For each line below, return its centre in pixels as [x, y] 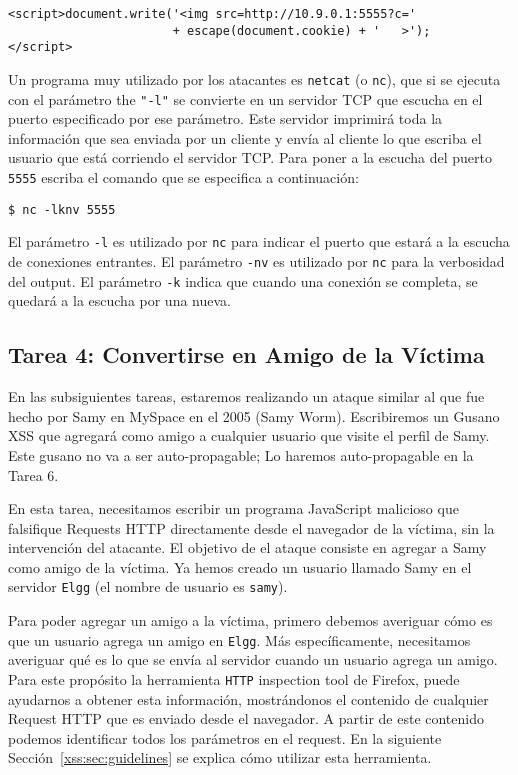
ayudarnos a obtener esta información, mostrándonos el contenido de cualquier [248, 698]
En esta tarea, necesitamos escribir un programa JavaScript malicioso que [233, 508]
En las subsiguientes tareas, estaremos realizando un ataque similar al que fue [246, 396]
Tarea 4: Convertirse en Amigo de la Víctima [246, 354]
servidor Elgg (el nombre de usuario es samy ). [148, 586]
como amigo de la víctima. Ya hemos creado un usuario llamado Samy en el [240, 566]
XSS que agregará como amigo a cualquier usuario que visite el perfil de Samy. [249, 435]
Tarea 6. [33, 474]
